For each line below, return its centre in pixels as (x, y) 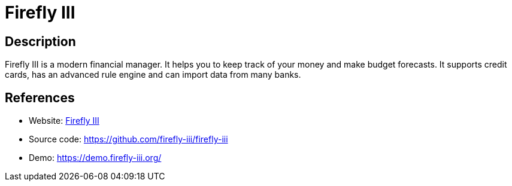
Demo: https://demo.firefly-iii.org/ (95, 158)
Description (40, 41)
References (40, 97)
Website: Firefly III (64, 121)
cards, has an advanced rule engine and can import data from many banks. (153, 75)
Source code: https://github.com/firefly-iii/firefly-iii (128, 139)
